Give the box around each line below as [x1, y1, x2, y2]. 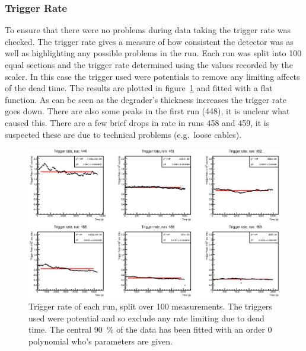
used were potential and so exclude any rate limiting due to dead [28, 311, 264, 324]
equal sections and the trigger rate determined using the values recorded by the [5, 59, 293, 70]
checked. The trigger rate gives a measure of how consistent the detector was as [5, 35, 294, 47]
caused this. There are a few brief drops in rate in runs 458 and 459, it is [5, 116, 270, 128]
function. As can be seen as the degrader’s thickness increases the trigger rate [5, 93, 286, 105]
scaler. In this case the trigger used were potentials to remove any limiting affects [5, 70, 300, 82]
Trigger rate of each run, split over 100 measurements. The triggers [28, 300, 272, 312]
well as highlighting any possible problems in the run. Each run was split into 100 [5, 47, 302, 59]
